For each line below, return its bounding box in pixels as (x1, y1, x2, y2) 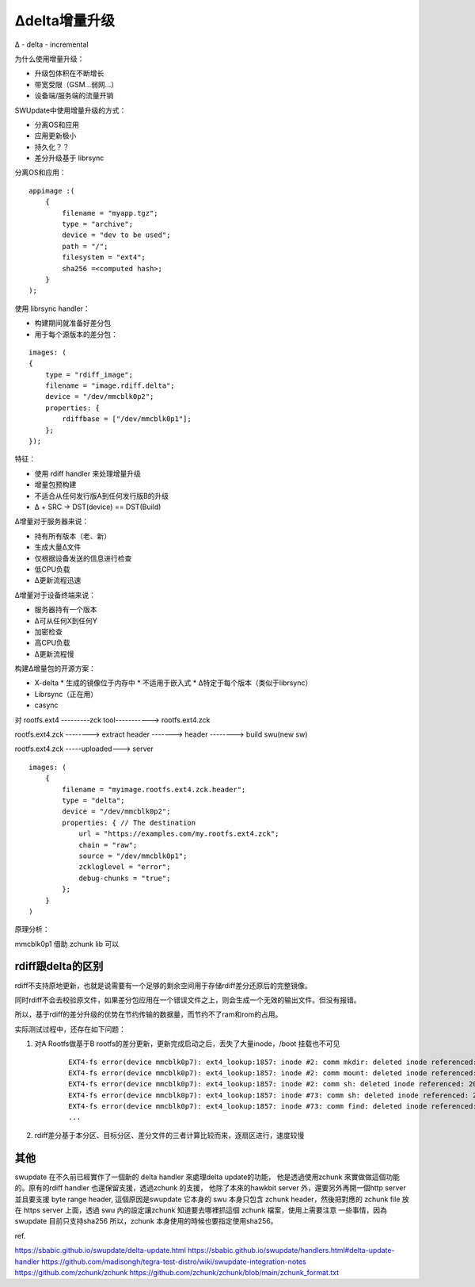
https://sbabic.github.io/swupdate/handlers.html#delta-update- (187, 1246, 395, 1255)
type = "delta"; (62, 795, 125, 805)
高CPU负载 (34, 638, 70, 648)
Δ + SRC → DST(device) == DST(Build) (34, 502, 161, 511)
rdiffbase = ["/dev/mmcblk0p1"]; (62, 415, 192, 423)
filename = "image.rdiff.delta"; (44, 381, 176, 390)
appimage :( (28, 186, 75, 195)
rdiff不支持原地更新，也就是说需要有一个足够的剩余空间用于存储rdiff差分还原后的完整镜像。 (14, 980, 312, 990)
